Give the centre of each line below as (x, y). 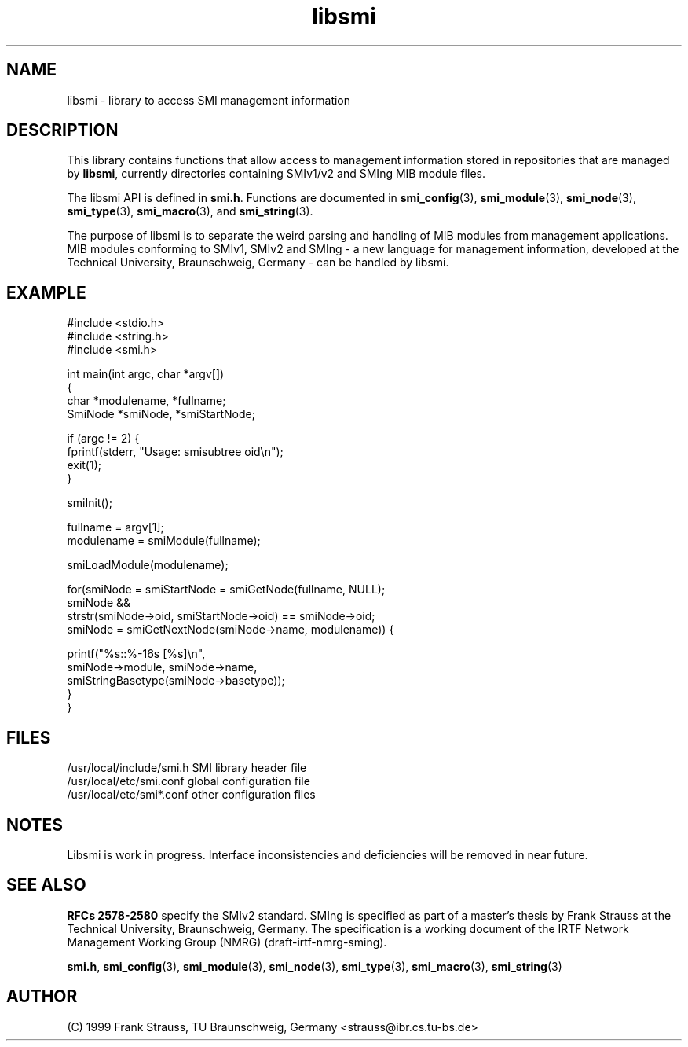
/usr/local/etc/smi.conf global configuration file (188, 781)
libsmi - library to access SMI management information (209, 100)
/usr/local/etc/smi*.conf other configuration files (191, 795)
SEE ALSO (46, 885)
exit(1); (84, 465)
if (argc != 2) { (103, 439)
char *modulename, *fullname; (146, 401)
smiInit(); (90, 503)
